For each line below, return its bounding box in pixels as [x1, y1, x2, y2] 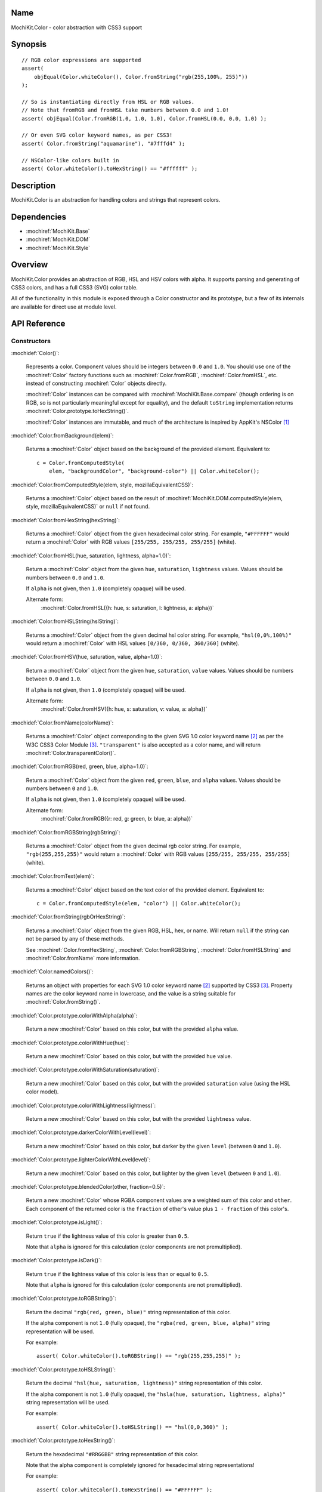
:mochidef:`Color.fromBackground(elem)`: [11, 431, 114, 439]
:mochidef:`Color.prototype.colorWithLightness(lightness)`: [11, 1102, 156, 1109]
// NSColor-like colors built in [21, 157, 119, 164]
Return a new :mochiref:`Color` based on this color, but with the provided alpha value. [26, 1025, 239, 1032]
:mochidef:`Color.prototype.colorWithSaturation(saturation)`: [11, 1066, 160, 1074]
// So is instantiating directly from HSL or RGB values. [21, 98, 195, 105]
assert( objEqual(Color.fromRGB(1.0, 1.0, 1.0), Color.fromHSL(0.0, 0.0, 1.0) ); [21, 115, 267, 122]
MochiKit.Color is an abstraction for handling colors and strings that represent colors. [11, 196, 221, 203]
